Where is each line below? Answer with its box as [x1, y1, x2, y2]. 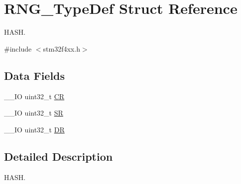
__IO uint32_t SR [4, 108, 63, 118]
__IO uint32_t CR [4, 91, 65, 101]
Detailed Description [4, 148, 113, 164]
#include [4, 43, 32, 54]
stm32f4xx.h [43, 43, 80, 54]
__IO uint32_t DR [4, 124, 65, 134]
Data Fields [4, 67, 65, 83]
